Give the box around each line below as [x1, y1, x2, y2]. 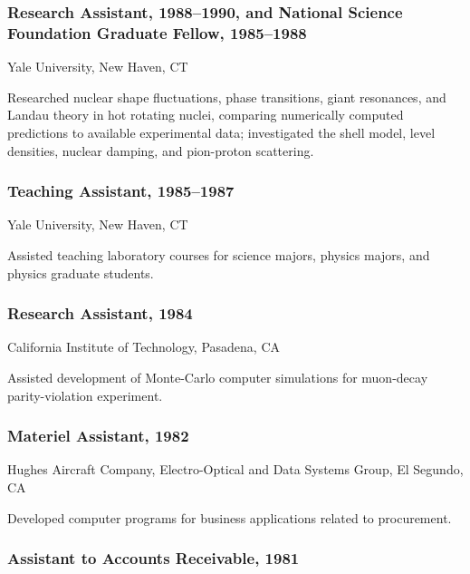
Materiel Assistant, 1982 [7, 424, 189, 447]
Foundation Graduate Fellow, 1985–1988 [7, 21, 307, 44]
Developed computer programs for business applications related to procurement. [7, 508, 452, 527]
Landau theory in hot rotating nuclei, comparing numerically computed [7, 105, 404, 124]
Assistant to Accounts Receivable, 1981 [7, 547, 300, 569]
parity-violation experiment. [7, 385, 163, 404]
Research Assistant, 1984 [7, 302, 193, 325]
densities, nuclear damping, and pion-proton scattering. [7, 141, 314, 160]
